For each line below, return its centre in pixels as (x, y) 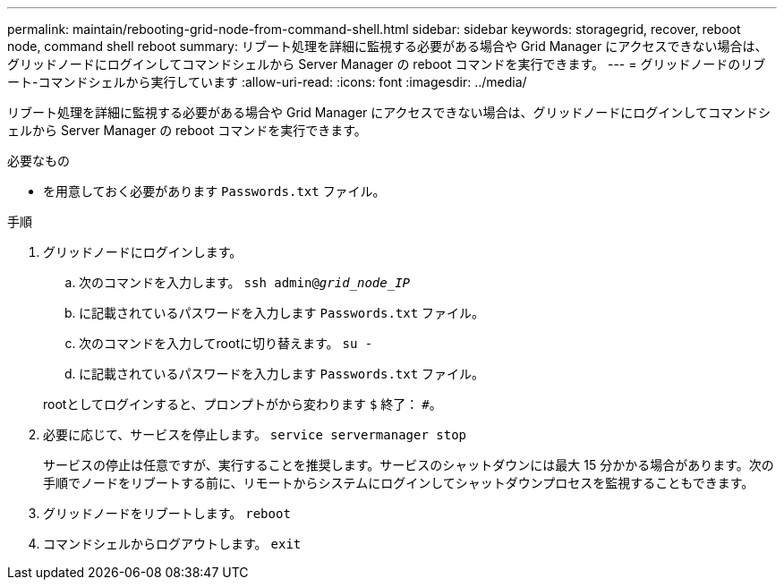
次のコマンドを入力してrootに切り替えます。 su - (226, 343)
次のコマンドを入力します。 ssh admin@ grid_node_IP (244, 282)
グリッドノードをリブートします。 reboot (167, 513)
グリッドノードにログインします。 (143, 252)
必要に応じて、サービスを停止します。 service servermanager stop (255, 434)
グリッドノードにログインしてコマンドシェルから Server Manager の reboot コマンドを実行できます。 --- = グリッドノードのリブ (387, 64)
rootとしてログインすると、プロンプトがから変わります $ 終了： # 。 (243, 404)
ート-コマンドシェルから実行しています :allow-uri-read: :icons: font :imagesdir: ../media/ (267, 82)
